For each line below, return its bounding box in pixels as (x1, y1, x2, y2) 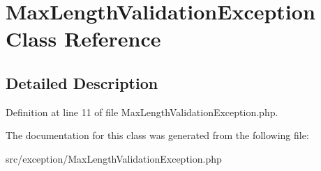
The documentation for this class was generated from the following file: (6, 128, 309, 142)
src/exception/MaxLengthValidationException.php (6, 151, 222, 165)
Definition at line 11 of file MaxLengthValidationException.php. (6, 104, 278, 119)
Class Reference (6, 24, 161, 53)
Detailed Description (6, 72, 158, 93)
